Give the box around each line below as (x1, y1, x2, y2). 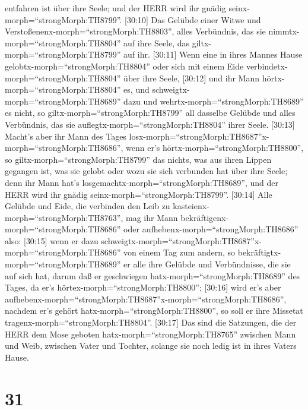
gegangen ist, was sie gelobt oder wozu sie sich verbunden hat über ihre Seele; (5, 165, 288, 177)
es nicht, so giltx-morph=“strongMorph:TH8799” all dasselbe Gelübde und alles (5, 106, 296, 119)
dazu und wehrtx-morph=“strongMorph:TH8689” (123, 94, 304, 107)
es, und (123, 83, 150, 96)
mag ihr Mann (126, 211, 178, 223)
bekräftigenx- (180, 211, 229, 223)
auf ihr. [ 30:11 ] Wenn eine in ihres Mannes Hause (123, 48, 303, 61)
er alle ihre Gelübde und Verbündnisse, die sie (123, 258, 291, 270)
